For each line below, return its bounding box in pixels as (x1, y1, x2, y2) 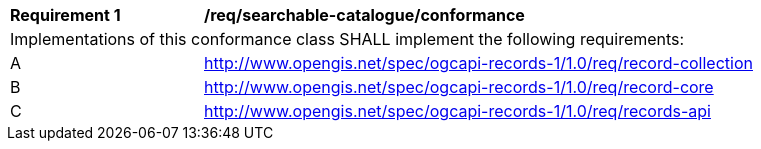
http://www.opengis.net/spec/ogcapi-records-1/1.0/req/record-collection (204, 53, 753, 73)
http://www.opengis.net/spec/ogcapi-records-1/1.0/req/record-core (204, 77, 714, 97)
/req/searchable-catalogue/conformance (204, 5, 525, 25)
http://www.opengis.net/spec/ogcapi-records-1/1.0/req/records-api (204, 101, 711, 121)
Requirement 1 (10, 5, 121, 25)
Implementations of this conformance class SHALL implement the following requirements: (10, 29, 685, 49)
